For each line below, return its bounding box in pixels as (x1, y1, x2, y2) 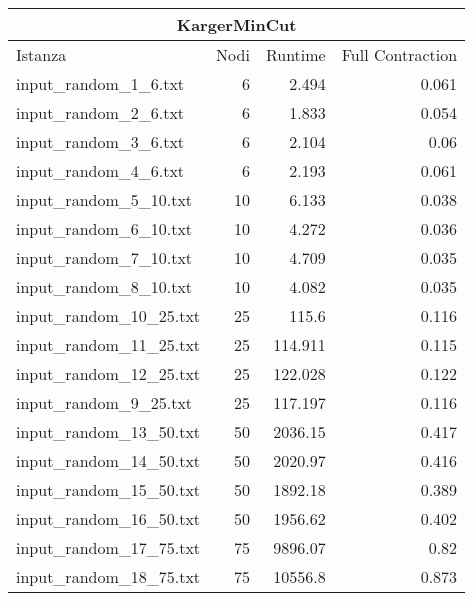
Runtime (265, 43, 326, 66)
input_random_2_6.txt (16, 101, 185, 124)
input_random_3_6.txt (16, 130, 185, 153)
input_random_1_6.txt (16, 72, 185, 95)
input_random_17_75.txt (16, 536, 201, 559)
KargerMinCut (176, 13, 297, 36)
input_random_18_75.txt (16, 565, 201, 588)
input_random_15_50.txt (16, 478, 201, 501)
